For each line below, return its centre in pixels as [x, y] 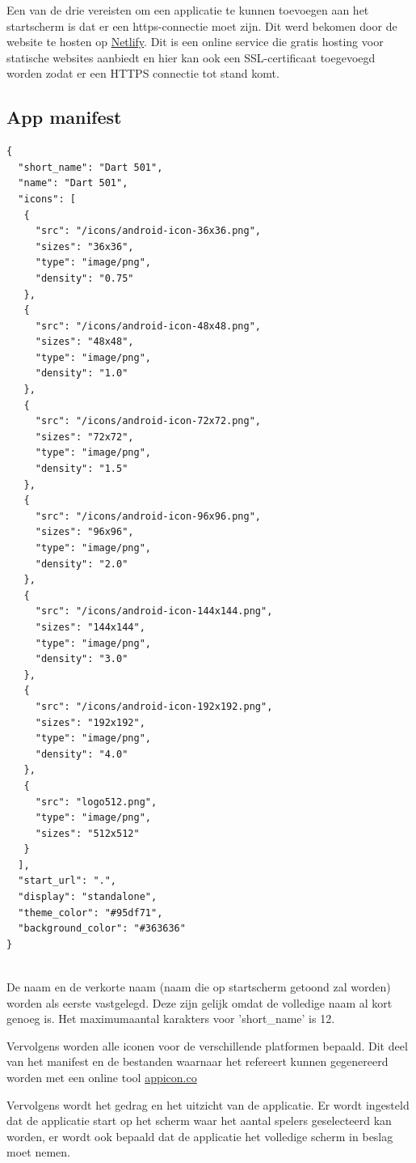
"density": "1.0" [82, 374]
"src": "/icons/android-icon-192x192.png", [154, 706]
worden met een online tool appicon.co [102, 1078]
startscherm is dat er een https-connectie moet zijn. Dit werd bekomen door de [202, 25]
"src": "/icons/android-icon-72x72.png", [148, 421]
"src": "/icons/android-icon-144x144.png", [154, 611]
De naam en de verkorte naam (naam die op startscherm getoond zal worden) [199, 987]
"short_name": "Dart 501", [90, 167]
